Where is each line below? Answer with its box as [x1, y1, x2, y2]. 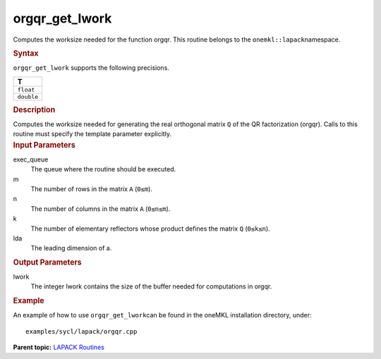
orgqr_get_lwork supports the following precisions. [13, 63, 169, 72]
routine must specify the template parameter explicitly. [13, 130, 172, 138]
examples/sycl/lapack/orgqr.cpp [25, 327, 138, 335]
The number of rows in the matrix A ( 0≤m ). [30, 185, 153, 193]
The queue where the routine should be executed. [30, 165, 176, 174]
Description [13, 104, 56, 114]
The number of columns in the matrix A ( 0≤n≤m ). [30, 205, 171, 213]
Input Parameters [13, 140, 75, 150]
